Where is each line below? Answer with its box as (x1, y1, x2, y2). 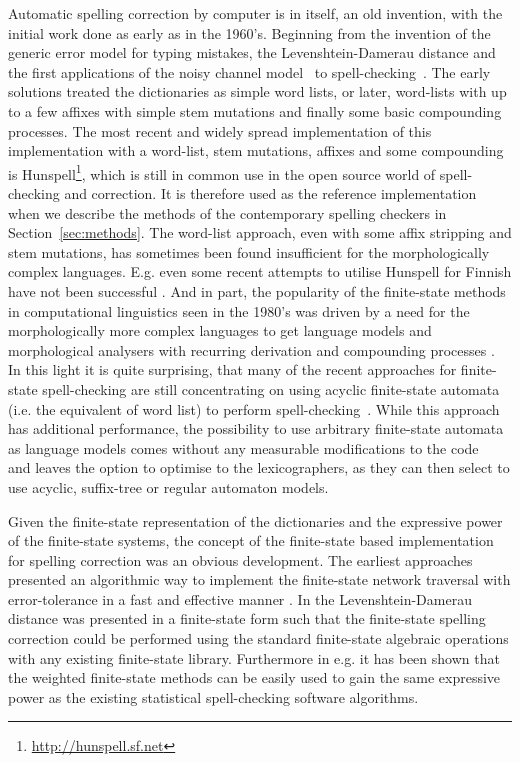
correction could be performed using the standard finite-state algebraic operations (8, 628, 509, 649)
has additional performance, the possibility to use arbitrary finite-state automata (8, 418, 504, 439)
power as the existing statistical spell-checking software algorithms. (8, 686, 419, 707)
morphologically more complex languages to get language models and (8, 320, 432, 341)
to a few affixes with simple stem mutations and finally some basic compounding (8, 100, 502, 121)
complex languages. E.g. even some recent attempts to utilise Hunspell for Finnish (8, 261, 512, 282)
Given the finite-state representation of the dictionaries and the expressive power (8, 510, 503, 531)
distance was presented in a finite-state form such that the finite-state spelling (8, 608, 486, 629)
